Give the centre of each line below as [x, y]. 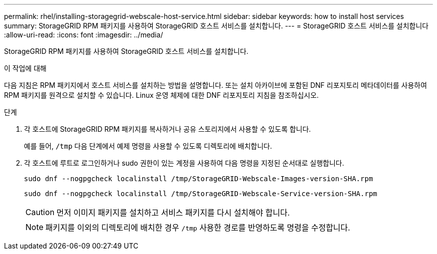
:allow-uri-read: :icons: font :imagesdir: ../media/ [84, 35]
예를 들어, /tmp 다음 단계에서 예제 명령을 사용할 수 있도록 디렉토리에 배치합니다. [148, 146]
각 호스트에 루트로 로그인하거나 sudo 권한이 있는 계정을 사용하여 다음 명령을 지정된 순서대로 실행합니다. [184, 163]
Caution [40, 212]
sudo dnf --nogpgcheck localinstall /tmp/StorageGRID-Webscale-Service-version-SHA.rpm [201, 194]
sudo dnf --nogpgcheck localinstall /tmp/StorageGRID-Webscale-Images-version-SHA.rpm [199, 179]
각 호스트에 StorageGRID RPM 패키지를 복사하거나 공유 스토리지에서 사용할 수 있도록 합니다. [168, 129]
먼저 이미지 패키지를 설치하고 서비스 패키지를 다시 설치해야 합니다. [173, 213]
